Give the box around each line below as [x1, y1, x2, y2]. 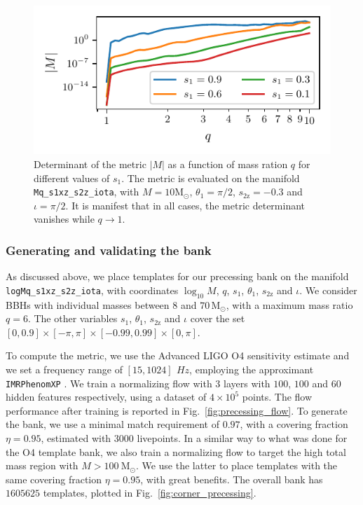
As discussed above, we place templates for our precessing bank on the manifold [6, 269, 349, 284]
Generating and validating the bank [6, 241, 212, 258]
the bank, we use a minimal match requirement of [6, 417, 220, 431]
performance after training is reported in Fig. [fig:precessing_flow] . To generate [6, 403, 348, 417]
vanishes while [34, 212, 95, 226]
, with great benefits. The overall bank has [140, 471, 323, 486]
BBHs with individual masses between [6, 297, 170, 312]
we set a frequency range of [6, 362, 123, 376]
